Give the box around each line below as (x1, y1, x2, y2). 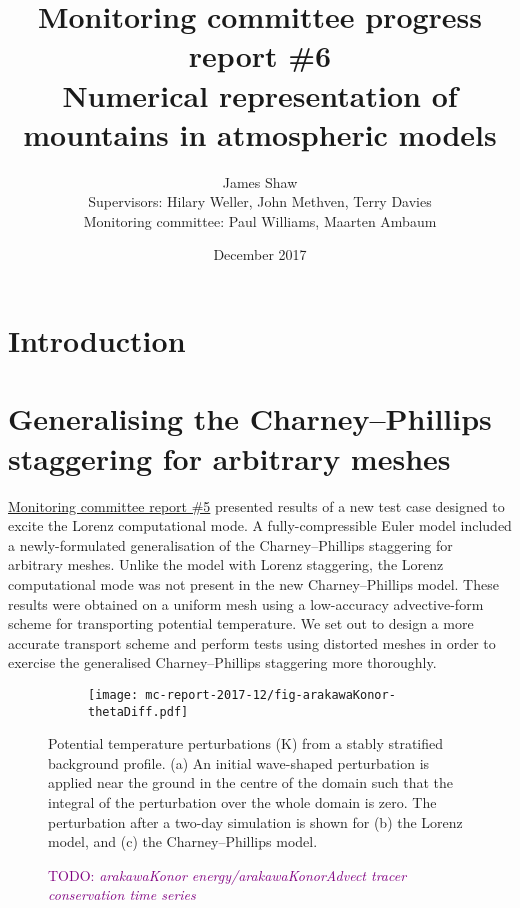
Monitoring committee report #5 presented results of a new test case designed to (8, 495, 505, 516)
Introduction (8, 320, 186, 361)
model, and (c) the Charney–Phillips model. (48, 831, 318, 852)
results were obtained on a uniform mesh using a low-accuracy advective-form (8, 593, 484, 614)
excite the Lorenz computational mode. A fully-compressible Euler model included (8, 515, 512, 536)
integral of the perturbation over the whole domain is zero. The (48, 792, 437, 812)
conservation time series (48, 884, 196, 905)
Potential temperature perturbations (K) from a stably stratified (48, 733, 444, 754)
